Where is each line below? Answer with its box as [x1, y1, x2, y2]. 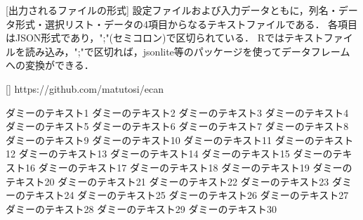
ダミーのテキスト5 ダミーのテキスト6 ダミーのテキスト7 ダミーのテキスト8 [6, 119, 349, 134]
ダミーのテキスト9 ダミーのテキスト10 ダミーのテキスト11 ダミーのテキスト [6, 132, 354, 147]
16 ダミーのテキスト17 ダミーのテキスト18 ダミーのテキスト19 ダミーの [25, 160, 352, 174]
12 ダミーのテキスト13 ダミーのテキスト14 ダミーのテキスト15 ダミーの [6, 146, 333, 161]
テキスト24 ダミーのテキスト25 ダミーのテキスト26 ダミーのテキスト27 [25, 188, 349, 202]
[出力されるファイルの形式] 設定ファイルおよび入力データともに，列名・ [6, 3, 338, 17]
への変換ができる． [6, 58, 94, 72]
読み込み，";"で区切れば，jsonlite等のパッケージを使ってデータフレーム [25, 44, 350, 58]
